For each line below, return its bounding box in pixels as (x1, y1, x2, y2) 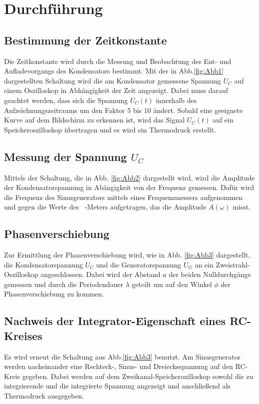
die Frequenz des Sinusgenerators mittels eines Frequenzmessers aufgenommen (4, 191, 243, 202)
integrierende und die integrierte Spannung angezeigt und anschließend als (4, 380, 231, 391)
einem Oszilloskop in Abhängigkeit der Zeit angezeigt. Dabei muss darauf (4, 85, 228, 95)
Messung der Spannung (4, 148, 127, 164)
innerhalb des (156, 94, 197, 105)
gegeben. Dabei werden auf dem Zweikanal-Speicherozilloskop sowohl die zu (22, 370, 254, 381)
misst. (233, 201, 251, 212)
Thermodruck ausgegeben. (4, 390, 84, 401)
